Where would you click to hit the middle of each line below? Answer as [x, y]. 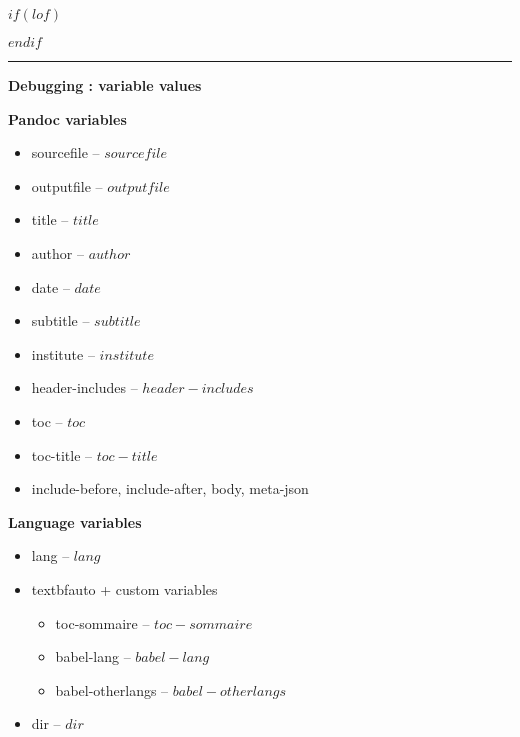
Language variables [75, 521]
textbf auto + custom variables [124, 588]
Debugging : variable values [105, 85]
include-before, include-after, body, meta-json [170, 488]
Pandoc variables [67, 118]
